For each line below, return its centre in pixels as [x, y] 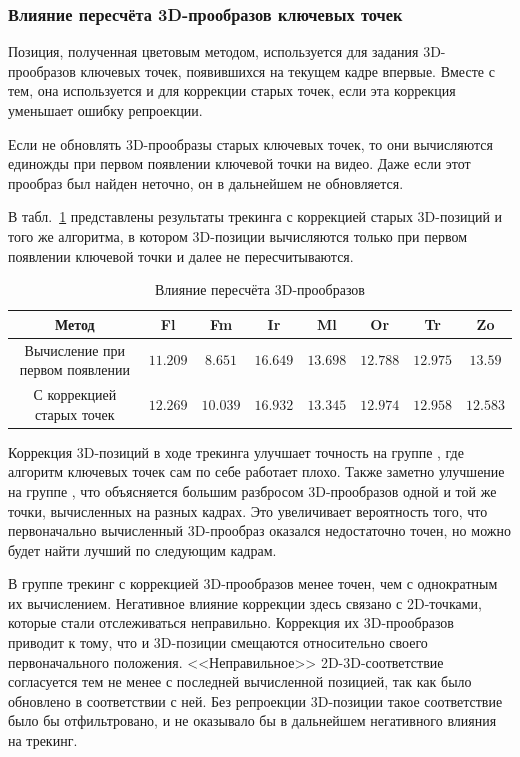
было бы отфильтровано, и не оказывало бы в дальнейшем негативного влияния [252, 720]
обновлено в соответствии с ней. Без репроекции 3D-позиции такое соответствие [255, 700]
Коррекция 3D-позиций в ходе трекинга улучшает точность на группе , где [236, 451]
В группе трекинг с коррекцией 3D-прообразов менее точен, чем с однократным [253, 583]
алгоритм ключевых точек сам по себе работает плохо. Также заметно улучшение [256, 471]
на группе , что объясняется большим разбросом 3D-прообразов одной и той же [252, 490]
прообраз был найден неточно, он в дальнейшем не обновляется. [206, 182]
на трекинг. [43, 740]
